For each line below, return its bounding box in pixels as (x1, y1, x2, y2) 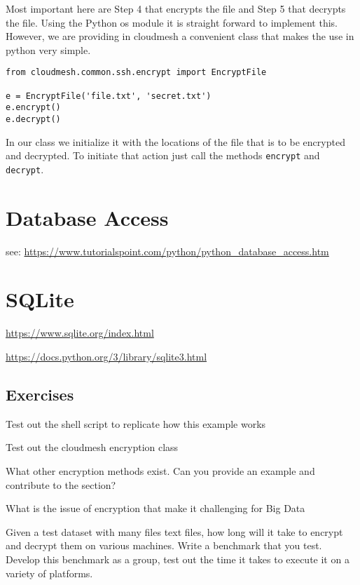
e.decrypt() (6, 114, 61, 124)
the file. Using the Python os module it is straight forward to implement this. (6, 15, 338, 29)
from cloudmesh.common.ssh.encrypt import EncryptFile (6, 67, 267, 78)
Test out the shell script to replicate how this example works (6, 416, 266, 431)
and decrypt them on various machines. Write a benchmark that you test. (6, 538, 322, 553)
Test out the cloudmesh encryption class (6, 440, 179, 455)
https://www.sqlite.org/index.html (6, 325, 154, 340)
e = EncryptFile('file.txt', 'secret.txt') (6, 90, 212, 101)
